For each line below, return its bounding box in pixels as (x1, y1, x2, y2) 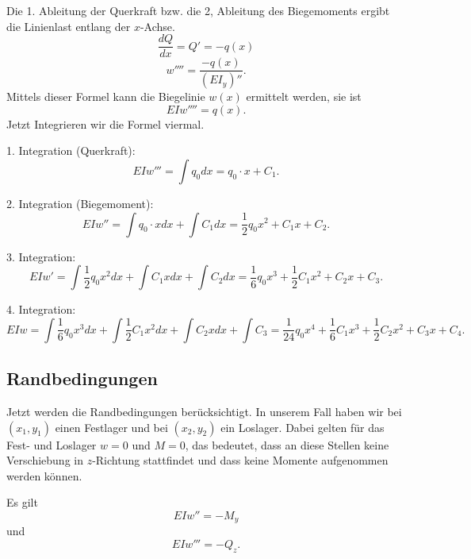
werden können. (6, 467, 82, 484)
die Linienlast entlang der (6, 17, 131, 34)
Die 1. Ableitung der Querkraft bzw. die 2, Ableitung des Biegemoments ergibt (6, 2, 390, 18)
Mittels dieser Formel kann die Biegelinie (6, 88, 205, 105)
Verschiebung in (6, 452, 83, 468)
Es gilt (6, 494, 38, 511)
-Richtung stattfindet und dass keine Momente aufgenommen (92, 452, 389, 468)
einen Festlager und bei (55, 418, 168, 435)
